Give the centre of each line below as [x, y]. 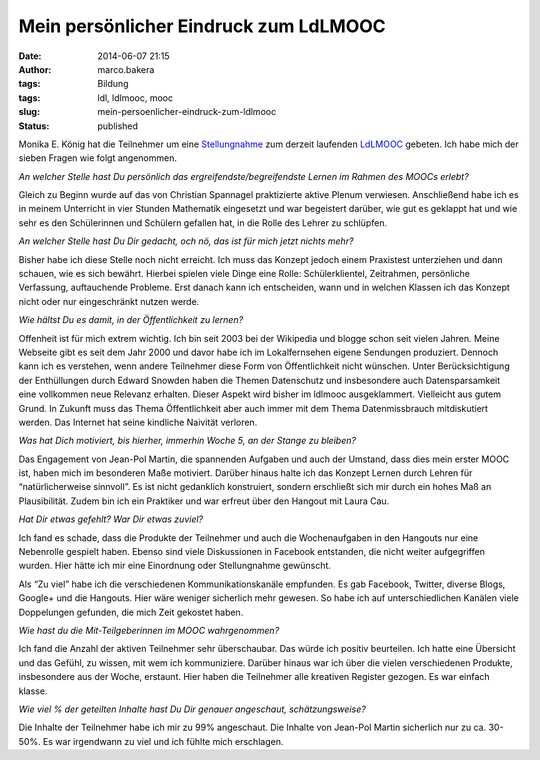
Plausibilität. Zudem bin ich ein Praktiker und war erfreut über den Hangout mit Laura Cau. [204, 501]
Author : [35, 69]
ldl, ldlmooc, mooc [135, 97]
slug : [29, 112]
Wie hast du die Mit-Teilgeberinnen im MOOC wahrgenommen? [149, 630]
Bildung [113, 84]
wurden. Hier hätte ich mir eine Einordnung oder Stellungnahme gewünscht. [175, 566]
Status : [34, 126]
